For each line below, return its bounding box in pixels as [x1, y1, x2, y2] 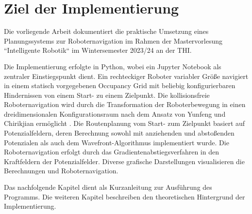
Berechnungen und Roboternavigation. [4, 166, 118, 176]
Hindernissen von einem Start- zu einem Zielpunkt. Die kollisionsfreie [4, 90, 210, 100]
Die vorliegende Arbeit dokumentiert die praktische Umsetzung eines [4, 26, 209, 36]
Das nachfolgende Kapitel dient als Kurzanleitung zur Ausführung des [4, 182, 212, 192]
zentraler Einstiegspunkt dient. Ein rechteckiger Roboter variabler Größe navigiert [4, 71, 249, 81]
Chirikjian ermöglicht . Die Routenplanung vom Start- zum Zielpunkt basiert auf [4, 118, 245, 128]
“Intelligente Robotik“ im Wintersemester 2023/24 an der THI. [4, 45, 192, 55]
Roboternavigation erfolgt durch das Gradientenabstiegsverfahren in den [4, 147, 219, 157]
